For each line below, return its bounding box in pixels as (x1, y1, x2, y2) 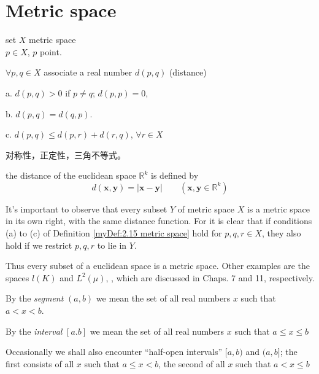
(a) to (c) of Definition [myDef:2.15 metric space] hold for (6, 227, 222, 240)
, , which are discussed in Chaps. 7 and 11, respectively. (106, 271, 315, 284)
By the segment (6, 292, 64, 305)
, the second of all (158, 357, 225, 370)
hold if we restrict (6, 238, 72, 251)
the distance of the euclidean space (6, 169, 136, 182)
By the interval (6, 324, 63, 337)
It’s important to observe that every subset (6, 202, 167, 215)
